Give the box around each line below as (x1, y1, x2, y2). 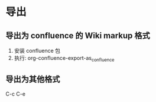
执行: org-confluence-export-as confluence (14, 55, 115, 63)
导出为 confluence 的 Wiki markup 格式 (5, 30, 150, 40)
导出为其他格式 (5, 74, 60, 84)
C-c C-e (5, 90, 26, 97)
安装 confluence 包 (14, 47, 60, 54)
